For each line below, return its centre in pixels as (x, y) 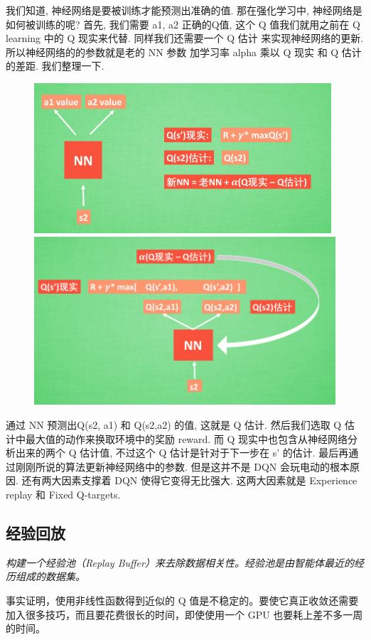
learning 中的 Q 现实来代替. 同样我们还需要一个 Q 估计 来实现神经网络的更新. (185, 38)
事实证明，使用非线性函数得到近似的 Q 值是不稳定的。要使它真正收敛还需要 (182, 600)
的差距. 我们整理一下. (55, 66)
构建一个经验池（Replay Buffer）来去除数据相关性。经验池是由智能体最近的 (180, 562)
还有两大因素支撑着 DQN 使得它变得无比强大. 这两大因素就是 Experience (189, 480)
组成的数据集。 (50, 576)
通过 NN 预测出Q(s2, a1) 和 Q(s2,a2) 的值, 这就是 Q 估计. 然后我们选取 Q (174, 424)
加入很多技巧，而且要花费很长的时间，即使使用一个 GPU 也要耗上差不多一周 (184, 614)
